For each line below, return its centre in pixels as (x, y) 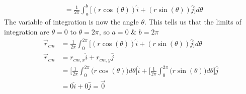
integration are (27, 31)
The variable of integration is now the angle (71, 22)
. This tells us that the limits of (193, 22)
